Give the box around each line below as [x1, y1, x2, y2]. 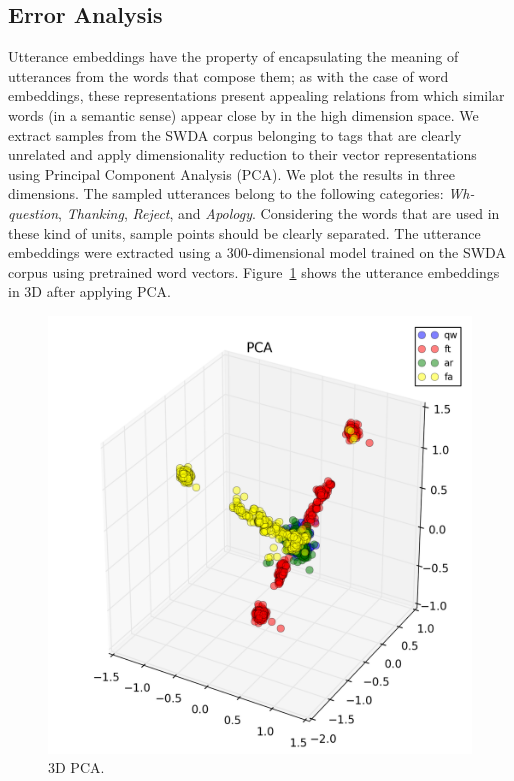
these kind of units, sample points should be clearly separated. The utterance [8, 222, 481, 243]
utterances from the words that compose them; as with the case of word [8, 65, 449, 86]
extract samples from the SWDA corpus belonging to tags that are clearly [8, 124, 462, 145]
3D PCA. [48, 757, 105, 778]
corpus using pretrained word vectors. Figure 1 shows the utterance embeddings [8, 261, 500, 282]
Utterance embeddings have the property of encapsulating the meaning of [8, 46, 459, 67]
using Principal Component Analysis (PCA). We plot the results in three [8, 163, 455, 184]
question [8, 202, 59, 223]
